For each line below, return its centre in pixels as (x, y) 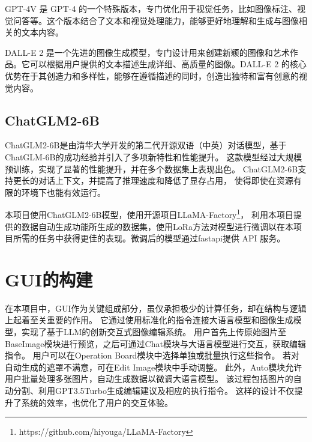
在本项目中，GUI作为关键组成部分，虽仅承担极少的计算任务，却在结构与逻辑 (156, 308)
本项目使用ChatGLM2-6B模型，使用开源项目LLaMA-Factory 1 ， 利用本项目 (149, 213)
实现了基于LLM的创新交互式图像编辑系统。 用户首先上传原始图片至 (154, 332)
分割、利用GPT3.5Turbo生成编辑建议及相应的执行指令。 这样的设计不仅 (154, 391)
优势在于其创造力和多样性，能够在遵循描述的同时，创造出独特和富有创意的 (152, 75)
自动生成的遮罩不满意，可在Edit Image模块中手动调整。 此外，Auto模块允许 (154, 367)
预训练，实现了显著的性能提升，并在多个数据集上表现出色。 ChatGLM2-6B (151, 168)
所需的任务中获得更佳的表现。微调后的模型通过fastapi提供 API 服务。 (149, 238)
